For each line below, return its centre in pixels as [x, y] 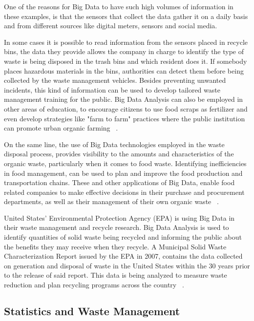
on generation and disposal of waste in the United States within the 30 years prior [127, 265]
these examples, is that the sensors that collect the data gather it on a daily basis [126, 16]
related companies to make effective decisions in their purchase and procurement [124, 192]
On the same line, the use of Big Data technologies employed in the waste [114, 144]
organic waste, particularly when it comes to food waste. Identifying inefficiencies [125, 163]
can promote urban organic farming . [61, 128]
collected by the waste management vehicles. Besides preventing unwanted [115, 80]
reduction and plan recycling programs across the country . [94, 285]
